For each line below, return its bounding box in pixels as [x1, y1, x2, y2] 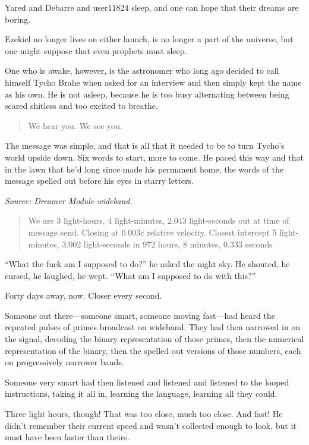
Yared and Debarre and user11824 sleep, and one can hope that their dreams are [5, 1, 299, 13]
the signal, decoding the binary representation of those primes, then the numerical [5, 333, 304, 345]
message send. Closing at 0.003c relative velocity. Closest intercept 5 [28, 225, 277, 238]
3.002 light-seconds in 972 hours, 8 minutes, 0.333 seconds [62, 237, 273, 250]
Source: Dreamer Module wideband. [5, 194, 133, 206]
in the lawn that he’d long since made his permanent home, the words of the [5, 162, 283, 175]
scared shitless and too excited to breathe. [5, 99, 158, 112]
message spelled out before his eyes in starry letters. [5, 174, 194, 187]
